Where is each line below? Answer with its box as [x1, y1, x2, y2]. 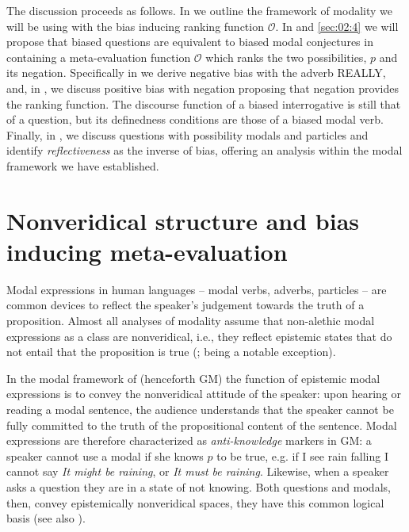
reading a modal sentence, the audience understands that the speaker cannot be [6, 401, 394, 417]
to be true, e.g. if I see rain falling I [216, 447, 388, 464]
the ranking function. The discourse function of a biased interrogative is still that [6, 95, 401, 112]
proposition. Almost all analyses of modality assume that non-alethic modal [6, 312, 375, 329]
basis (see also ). [6, 510, 86, 526]
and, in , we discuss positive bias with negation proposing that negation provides [6, 79, 399, 96]
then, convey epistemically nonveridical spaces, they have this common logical [6, 494, 384, 511]
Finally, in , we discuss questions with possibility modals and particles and [6, 126, 369, 143]
